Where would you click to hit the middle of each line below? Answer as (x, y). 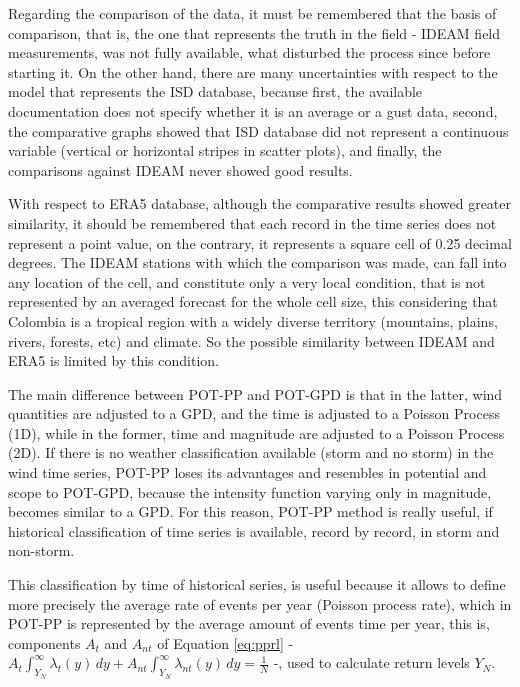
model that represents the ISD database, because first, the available (215, 91)
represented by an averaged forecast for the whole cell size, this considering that (253, 301)
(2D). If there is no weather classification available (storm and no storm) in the (251, 452)
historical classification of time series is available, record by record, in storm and (254, 530)
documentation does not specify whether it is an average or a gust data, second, (253, 110)
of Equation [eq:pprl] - (225, 642)
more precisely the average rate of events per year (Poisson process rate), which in (260, 603)
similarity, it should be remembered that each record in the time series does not (252, 222)
